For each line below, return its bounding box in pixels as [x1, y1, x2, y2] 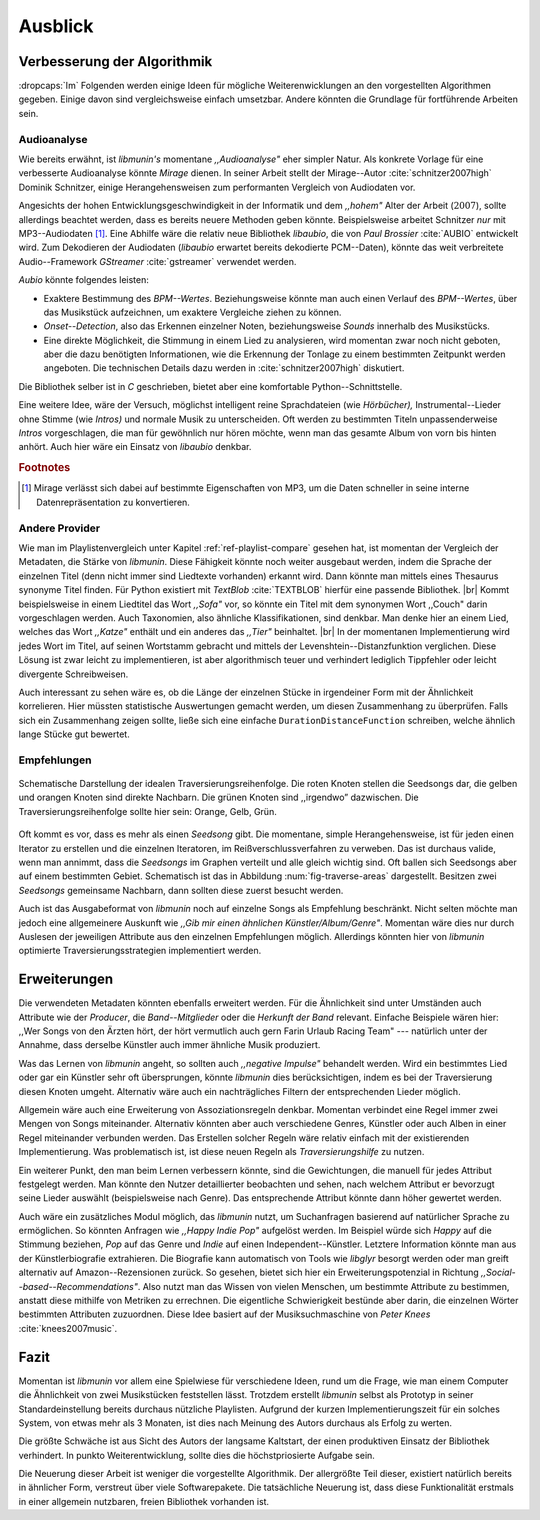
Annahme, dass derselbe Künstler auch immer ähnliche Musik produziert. [18, 1039, 321, 1051]
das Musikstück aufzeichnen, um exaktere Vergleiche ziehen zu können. [43, 306, 342, 318]
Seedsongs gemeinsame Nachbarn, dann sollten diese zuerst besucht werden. [18, 884, 344, 896]
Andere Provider [18, 521, 100, 535]
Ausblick [18, 15, 94, 37]
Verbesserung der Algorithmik [18, 53, 213, 70]
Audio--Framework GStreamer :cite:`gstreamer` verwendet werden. [18, 255, 297, 267]
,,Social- [480, 1266, 516, 1279]
